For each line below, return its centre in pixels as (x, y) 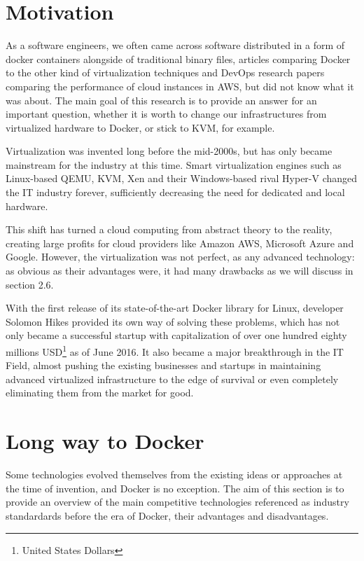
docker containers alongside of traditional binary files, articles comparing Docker (178, 58)
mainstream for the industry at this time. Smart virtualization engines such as (174, 164)
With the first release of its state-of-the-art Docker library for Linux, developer (175, 308)
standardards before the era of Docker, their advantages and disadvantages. (167, 515)
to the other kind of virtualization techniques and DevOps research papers (165, 72)
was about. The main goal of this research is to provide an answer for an (161, 100)
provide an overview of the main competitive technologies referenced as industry (177, 502)
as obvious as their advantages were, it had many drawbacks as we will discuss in (180, 271)
